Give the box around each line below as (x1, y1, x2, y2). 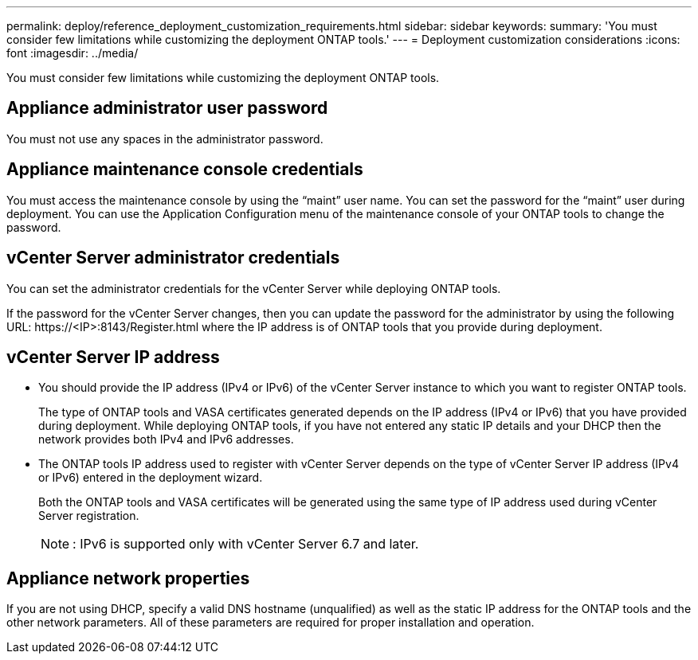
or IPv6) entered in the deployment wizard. (38, 471, 263, 485)
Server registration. (38, 509, 139, 523)
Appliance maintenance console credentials (6, 159, 363, 180)
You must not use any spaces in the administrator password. (6, 131, 324, 146)
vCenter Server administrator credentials (6, 248, 340, 268)
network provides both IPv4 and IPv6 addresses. (38, 432, 294, 447)
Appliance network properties (6, 568, 250, 588)
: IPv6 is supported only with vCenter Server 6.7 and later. (73, 536, 419, 553)
